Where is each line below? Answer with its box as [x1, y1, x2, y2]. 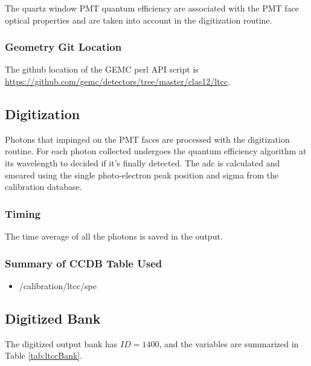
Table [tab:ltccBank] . [5, 349, 83, 362]
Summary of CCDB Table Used [5, 255, 162, 270]
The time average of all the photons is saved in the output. [5, 229, 223, 242]
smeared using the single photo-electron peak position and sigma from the [5, 168, 279, 181]
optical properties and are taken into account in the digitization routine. [5, 13, 272, 26]
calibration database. [5, 180, 82, 193]
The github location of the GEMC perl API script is [5, 63, 199, 76]
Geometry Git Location [5, 39, 122, 54]
